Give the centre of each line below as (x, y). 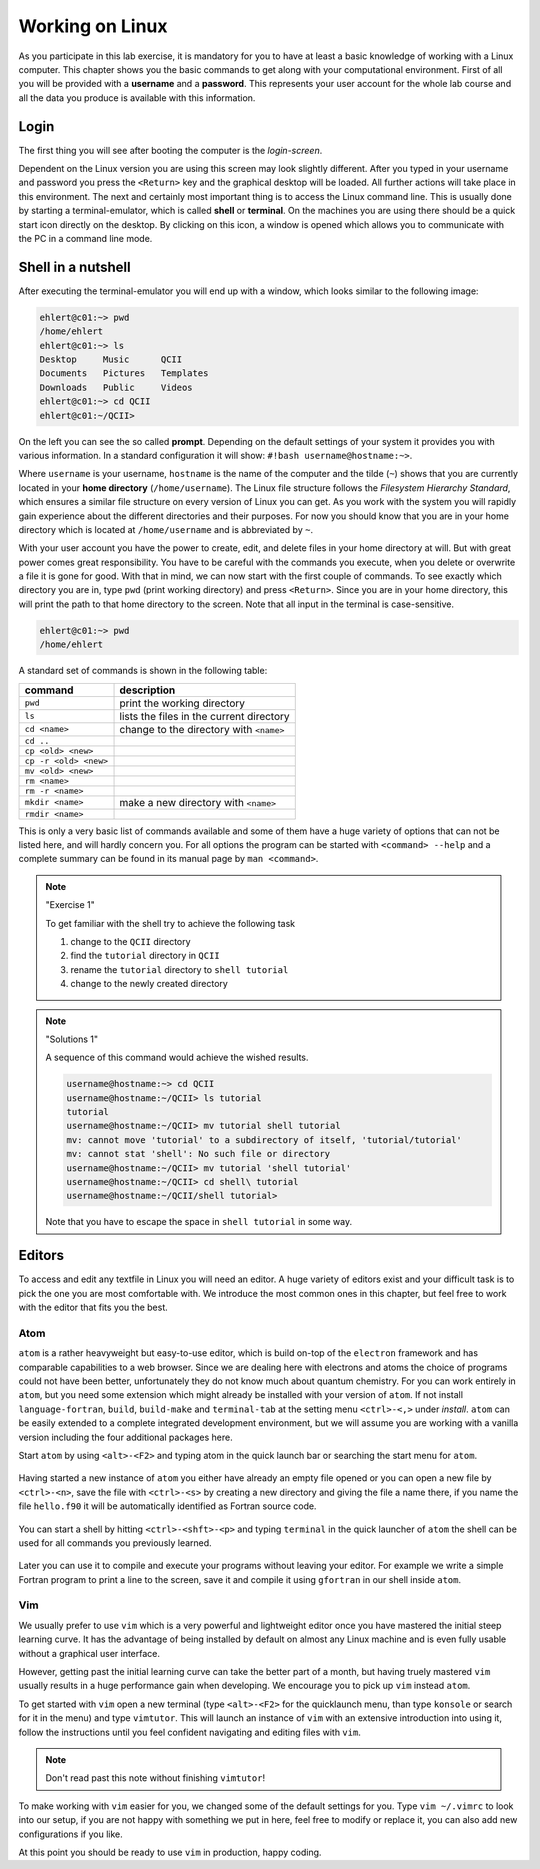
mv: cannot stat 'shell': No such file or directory (198, 1154)
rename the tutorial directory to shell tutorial (179, 969)
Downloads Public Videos (116, 387)
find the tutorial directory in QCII (145, 956)
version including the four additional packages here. (126, 1437)
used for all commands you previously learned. (115, 1542)
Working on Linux (93, 26)
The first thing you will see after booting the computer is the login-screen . (170, 150)
